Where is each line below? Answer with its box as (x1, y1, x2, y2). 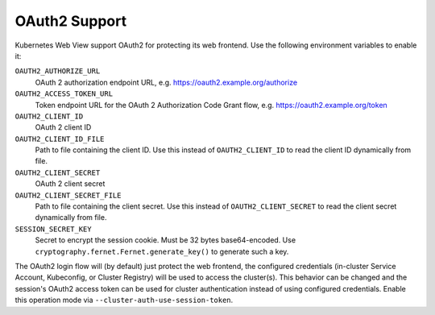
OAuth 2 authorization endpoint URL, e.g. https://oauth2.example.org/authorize (35, 77, 298, 87)
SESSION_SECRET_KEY (14, 224, 92, 234)
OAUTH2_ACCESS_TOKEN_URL (14, 89, 113, 98)
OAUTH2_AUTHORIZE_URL (14, 67, 101, 76)
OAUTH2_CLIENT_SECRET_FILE (14, 190, 122, 200)
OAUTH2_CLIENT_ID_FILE (14, 134, 105, 143)
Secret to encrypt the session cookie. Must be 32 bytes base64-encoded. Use (35, 235, 296, 245)
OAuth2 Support (14, 12, 127, 30)
